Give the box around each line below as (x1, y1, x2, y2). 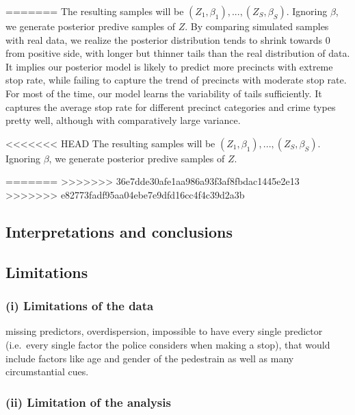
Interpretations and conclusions (5, 221, 233, 242)
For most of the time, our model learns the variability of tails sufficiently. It (5, 86, 322, 100)
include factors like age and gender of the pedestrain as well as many (5, 351, 294, 365)
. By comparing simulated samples (185, 19, 329, 33)
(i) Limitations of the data (5, 297, 154, 314)
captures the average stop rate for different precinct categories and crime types (5, 99, 336, 114)
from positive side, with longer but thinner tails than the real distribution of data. (5, 46, 350, 60)
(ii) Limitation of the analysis (5, 393, 171, 410)
